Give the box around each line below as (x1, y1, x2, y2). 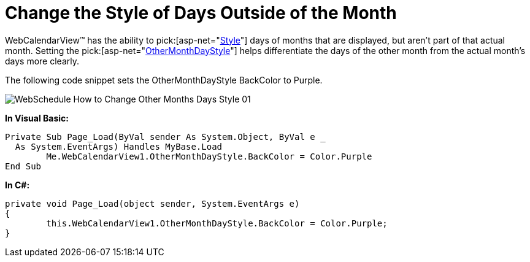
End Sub (5, 161, 42, 171)
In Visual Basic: (5, 112, 69, 123)
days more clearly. (5, 55, 80, 66)
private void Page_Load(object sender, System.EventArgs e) (5, 198, 300, 209)
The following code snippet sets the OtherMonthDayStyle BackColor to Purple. (5, 74, 323, 85)
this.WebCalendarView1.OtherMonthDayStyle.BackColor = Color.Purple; (46, 218, 388, 228)
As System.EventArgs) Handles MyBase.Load (15, 141, 223, 152)
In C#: (5, 179, 30, 190)
